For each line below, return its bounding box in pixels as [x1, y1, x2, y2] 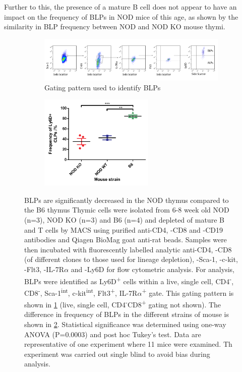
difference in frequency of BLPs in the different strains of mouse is [24, 309, 229, 320]
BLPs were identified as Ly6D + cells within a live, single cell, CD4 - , [24, 274, 234, 286]
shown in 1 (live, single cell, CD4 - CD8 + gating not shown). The [24, 298, 221, 309]
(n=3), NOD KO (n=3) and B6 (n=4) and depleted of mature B [24, 215, 224, 225]
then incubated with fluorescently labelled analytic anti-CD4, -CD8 [24, 244, 232, 254]
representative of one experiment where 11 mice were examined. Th [24, 339, 232, 349]
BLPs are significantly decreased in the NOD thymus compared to [24, 194, 229, 205]
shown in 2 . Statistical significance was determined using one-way [24, 318, 226, 329]
